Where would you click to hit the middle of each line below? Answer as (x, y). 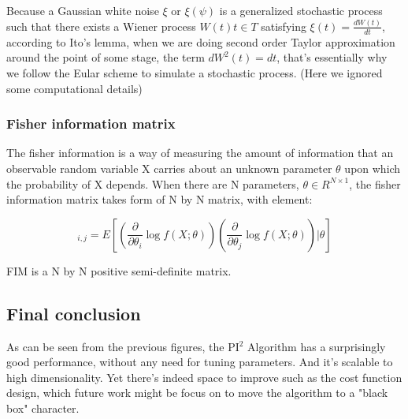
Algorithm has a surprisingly (317, 346)
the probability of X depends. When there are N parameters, (153, 183)
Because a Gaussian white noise (83, 10)
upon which (373, 168)
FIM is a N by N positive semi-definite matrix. (119, 270)
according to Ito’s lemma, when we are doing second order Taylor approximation (201, 41)
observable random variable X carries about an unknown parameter (169, 168)
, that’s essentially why (332, 57)
